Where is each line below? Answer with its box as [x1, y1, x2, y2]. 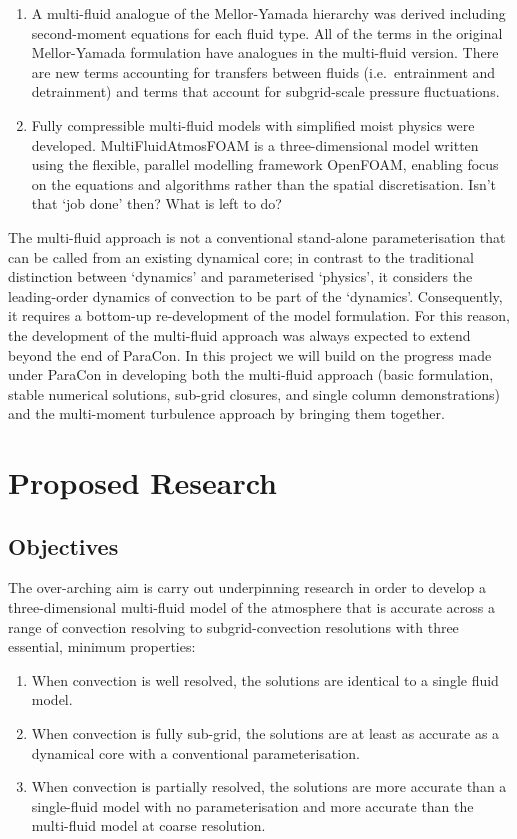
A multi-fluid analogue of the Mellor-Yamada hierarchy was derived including [31, 3, 506, 23]
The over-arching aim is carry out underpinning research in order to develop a [8, 577, 487, 598]
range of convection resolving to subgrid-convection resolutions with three [8, 616, 459, 637]
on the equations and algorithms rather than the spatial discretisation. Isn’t [31, 173, 497, 194]
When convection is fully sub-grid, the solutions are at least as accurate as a [31, 723, 500, 744]
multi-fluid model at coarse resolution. [31, 815, 266, 836]
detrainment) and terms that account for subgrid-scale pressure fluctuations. [31, 81, 500, 102]
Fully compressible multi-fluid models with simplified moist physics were [31, 114, 475, 135]
